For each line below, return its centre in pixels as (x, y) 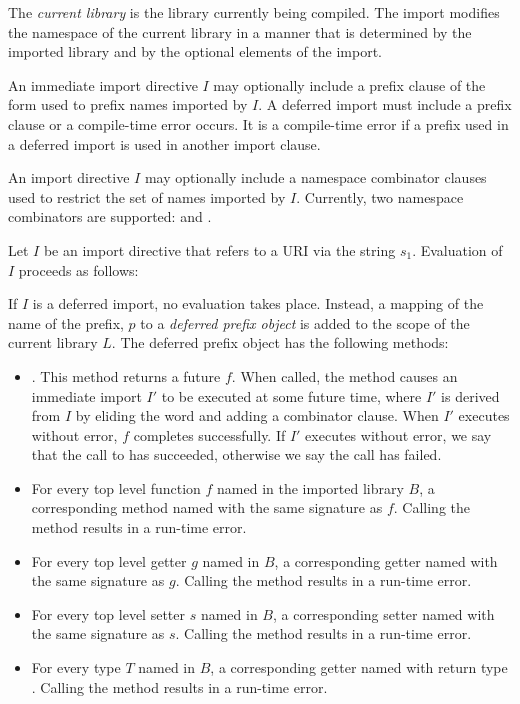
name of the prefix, (66, 322)
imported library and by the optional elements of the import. (195, 51)
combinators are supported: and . (110, 216)
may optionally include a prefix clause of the (349, 84)
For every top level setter (108, 613)
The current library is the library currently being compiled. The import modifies (254, 12)
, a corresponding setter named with (384, 613)
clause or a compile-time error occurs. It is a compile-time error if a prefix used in (258, 123)
